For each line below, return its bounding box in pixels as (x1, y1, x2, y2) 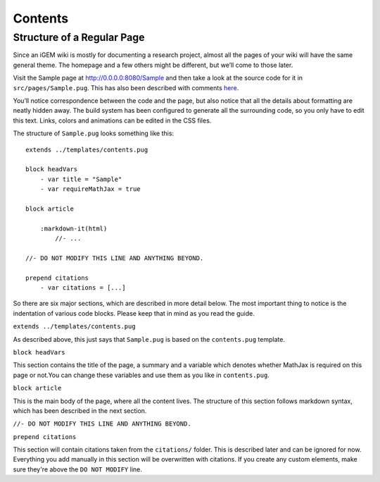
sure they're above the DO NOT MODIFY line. (13, 465, 142, 474)
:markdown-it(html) (39, 224, 108, 233)
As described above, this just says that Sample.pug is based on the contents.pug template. (13, 335, 285, 343)
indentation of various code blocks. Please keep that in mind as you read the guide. (13, 309, 255, 317)
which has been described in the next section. (13, 406, 147, 415)
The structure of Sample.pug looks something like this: (13, 129, 175, 137)
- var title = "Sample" (39, 175, 122, 183)
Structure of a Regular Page (13, 31, 145, 44)
